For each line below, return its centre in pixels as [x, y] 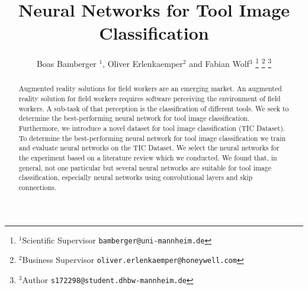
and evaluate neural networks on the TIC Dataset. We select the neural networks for [149, 148]
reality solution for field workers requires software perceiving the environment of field [150, 99]
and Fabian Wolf [219, 63]
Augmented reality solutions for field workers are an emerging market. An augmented [150, 89]
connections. [38, 187]
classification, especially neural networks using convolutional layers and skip [136, 177]
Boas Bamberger [66, 63]
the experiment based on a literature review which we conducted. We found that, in [148, 157]
